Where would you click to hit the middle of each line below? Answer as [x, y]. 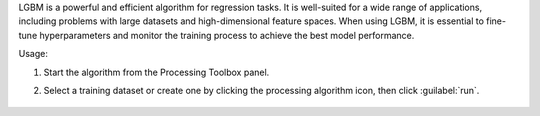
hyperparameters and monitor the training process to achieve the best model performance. [227, 35]
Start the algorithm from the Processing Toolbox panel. [156, 72]
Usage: [33, 54]
